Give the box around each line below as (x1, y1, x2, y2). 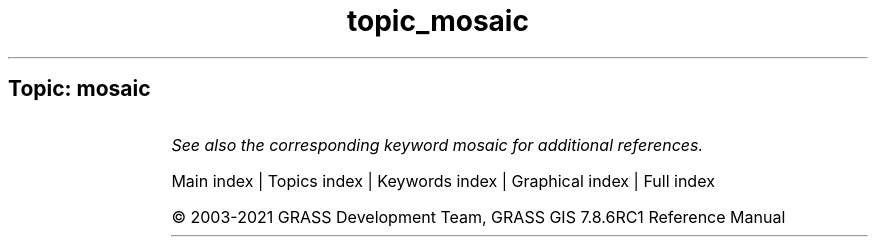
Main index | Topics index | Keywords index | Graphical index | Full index (171, 170, 715, 191)
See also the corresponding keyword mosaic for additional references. (171, 134, 704, 155)
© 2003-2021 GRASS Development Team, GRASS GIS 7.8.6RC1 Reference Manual (171, 206, 786, 227)
